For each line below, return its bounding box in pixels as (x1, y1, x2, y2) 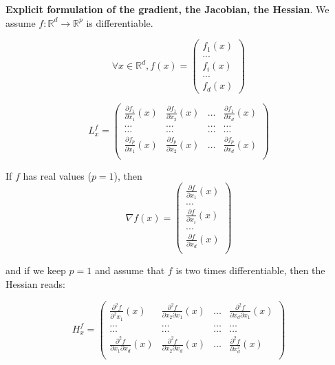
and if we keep (6, 263, 66, 278)
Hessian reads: (6, 276, 65, 291)
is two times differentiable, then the (175, 263, 325, 278)
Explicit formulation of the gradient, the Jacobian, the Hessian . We (6, 2, 329, 16)
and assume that (94, 263, 165, 278)
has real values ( (23, 168, 91, 182)
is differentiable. (86, 15, 153, 30)
